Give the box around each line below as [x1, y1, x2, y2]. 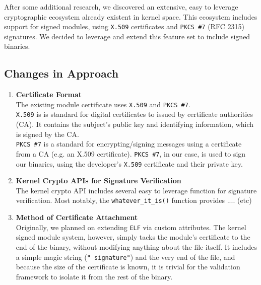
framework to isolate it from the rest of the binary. [16, 271, 173, 281]
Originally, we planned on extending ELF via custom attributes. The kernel [16, 222, 246, 232]
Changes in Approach [4, 65, 119, 81]
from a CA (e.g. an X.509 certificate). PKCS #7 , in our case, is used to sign [16, 148, 246, 159]
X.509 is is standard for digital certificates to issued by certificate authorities [16, 109, 253, 119]
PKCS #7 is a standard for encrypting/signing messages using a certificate [16, 138, 242, 149]
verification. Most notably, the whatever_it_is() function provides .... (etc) [16, 195, 252, 205]
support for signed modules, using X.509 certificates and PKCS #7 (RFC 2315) [4, 21, 244, 32]
